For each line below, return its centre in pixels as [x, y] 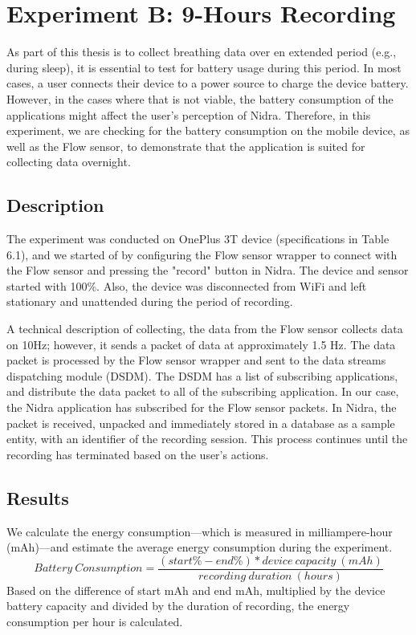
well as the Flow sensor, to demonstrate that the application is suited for [186, 146]
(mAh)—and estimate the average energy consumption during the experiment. [200, 547]
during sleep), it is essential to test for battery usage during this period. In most [204, 67]
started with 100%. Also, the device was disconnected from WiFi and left [187, 285]
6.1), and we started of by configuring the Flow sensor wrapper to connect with [202, 254]
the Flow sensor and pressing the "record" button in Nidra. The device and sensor [208, 270]
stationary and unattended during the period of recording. [150, 301]
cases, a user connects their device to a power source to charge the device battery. [208, 83]
